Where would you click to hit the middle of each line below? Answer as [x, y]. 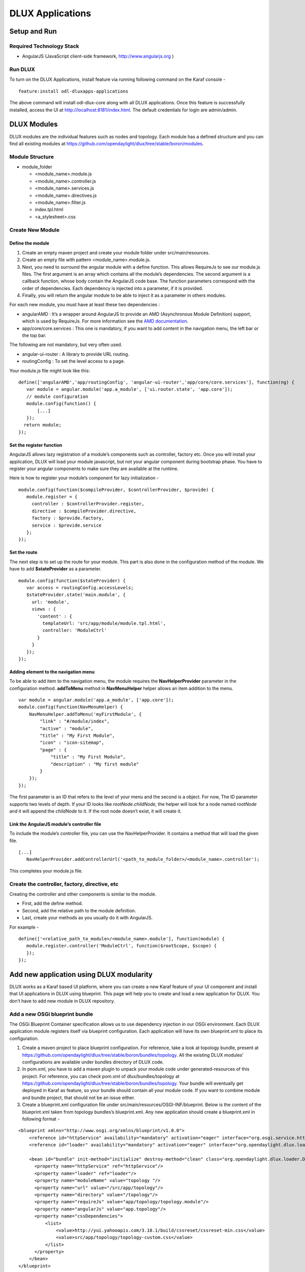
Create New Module [34, 230]
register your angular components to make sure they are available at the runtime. [94, 469]
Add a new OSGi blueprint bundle [51, 1014]
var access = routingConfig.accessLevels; [80, 587]
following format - [41, 1119]
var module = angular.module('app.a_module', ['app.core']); [96, 700]
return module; [42, 425]
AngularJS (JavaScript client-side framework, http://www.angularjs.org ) [98, 56]
